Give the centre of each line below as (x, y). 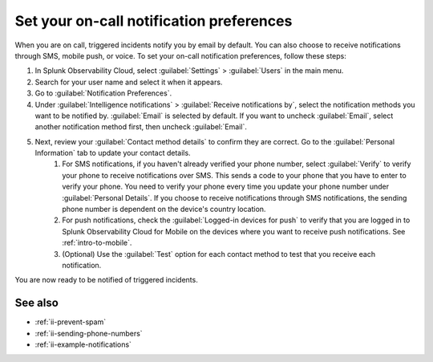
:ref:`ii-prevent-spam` (71, 322)
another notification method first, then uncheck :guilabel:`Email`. (141, 127)
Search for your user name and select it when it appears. (129, 82)
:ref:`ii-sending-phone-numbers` (89, 333)
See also (37, 303)
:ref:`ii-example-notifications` (83, 344)
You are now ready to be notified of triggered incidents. (106, 280)
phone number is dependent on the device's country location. (164, 209)
